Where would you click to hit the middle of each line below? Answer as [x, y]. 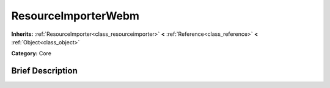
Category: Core [31, 53]
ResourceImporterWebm [75, 16]
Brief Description [44, 71]
